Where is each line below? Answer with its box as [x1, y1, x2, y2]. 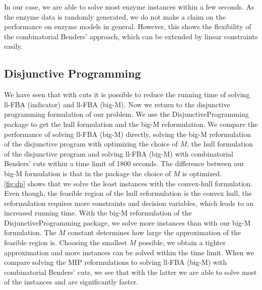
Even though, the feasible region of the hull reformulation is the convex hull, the [4, 188, 252, 198]
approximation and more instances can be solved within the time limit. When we [4, 247, 254, 257]
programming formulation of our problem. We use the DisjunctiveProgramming [4, 109, 249, 119]
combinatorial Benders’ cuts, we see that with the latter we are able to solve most [4, 266, 257, 277]
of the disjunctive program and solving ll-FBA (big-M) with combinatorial [4, 148, 233, 159]
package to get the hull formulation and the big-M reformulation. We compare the [4, 118, 258, 129]
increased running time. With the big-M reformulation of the [4, 207, 192, 218]
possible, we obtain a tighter [138, 237, 226, 248]
